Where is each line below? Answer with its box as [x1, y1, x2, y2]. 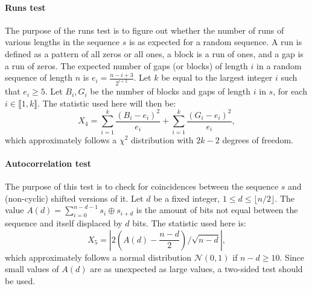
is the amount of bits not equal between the [136, 204, 298, 216]
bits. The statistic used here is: [132, 216, 246, 229]
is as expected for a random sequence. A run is [129, 36, 302, 48]
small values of [5, 263, 59, 275]
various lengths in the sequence [5, 36, 120, 48]
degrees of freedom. [222, 133, 293, 146]
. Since [279, 250, 304, 263]
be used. [5, 274, 36, 287]
